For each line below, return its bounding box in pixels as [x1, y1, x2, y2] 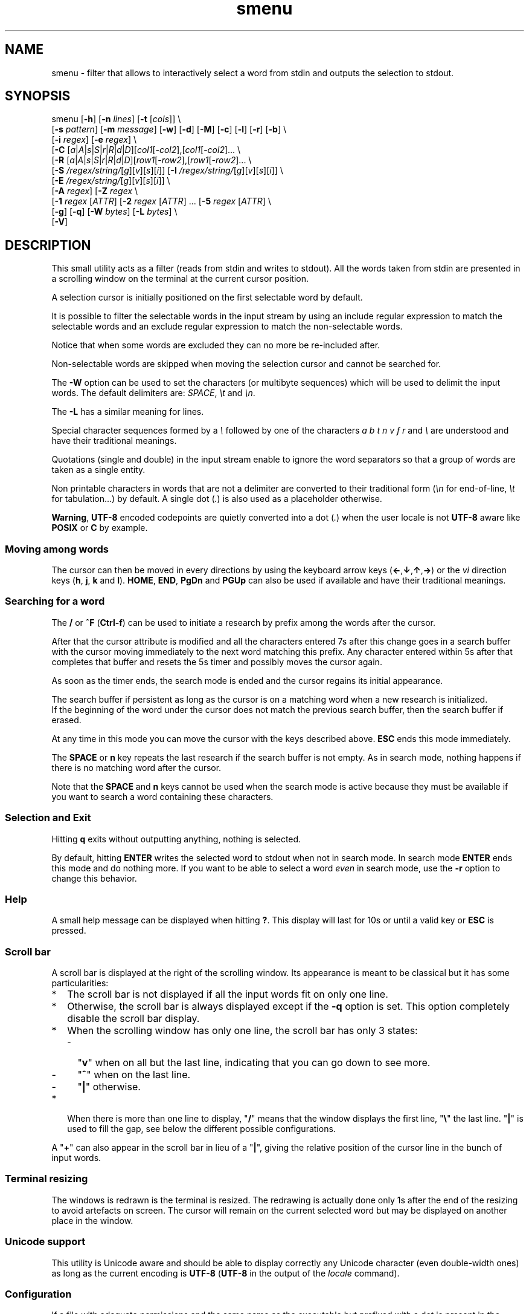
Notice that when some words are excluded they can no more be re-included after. [51, 340, 380, 351]
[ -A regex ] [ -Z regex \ [51, 186, 138, 197]
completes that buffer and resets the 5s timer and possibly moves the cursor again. [51, 656, 382, 667]
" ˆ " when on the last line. [77, 1068, 191, 1081]
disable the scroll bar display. [67, 1012, 200, 1025]
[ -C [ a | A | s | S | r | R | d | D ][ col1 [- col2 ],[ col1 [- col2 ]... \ [51, 145, 241, 155]
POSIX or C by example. [51, 522, 148, 533]
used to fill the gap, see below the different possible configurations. [67, 1124, 336, 1134]
